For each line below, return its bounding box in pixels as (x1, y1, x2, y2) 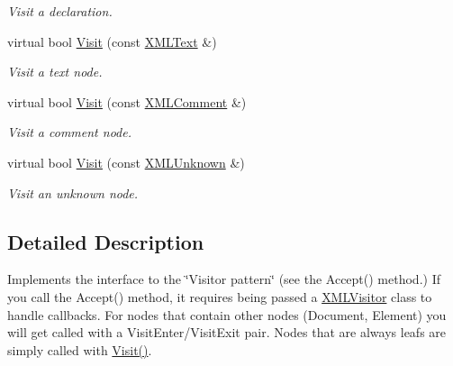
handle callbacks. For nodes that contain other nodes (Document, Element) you (7, 305, 447, 324)
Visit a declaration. (7, 2, 113, 20)
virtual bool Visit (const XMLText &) (7, 32, 217, 50)
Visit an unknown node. (7, 183, 139, 202)
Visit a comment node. (7, 123, 131, 142)
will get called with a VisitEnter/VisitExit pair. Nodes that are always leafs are (7, 323, 447, 342)
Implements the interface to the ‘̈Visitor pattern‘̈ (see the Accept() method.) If (7, 270, 440, 288)
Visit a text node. (7, 62, 103, 81)
